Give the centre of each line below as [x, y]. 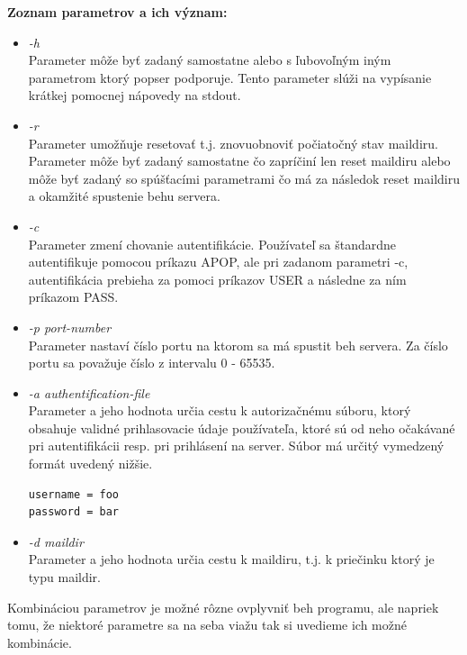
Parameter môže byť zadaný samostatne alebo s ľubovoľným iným [210, 60]
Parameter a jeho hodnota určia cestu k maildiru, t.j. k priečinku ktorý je [231, 559]
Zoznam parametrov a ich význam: [117, 12]
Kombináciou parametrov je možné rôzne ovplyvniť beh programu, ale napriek [223, 607]
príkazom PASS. [73, 297]
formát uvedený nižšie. [90, 464]
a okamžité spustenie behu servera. [124, 196]
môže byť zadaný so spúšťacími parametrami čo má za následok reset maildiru [244, 178]
